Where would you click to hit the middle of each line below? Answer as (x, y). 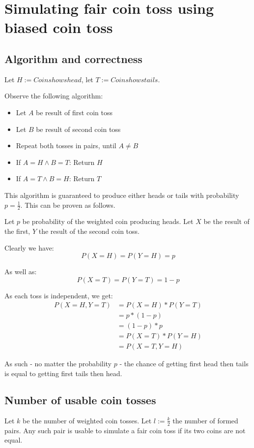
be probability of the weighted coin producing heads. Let (108, 221)
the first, (17, 231)
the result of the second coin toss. (89, 231)
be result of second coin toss (78, 129)
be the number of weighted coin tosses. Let (87, 420)
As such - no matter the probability (58, 364)
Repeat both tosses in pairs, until (66, 145)
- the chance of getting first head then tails (184, 364)
